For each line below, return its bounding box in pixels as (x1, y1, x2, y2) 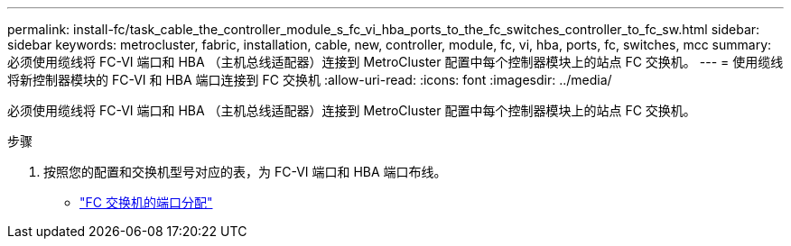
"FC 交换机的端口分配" (79, 195, 213, 210)
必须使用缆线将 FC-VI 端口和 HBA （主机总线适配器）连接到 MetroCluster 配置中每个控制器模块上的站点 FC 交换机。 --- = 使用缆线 (7, 54, 784, 69)
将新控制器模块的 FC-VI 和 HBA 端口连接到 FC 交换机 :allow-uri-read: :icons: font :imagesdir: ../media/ (7, 72, 612, 87)
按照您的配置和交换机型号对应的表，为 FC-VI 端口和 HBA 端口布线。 (43, 164, 447, 179)
